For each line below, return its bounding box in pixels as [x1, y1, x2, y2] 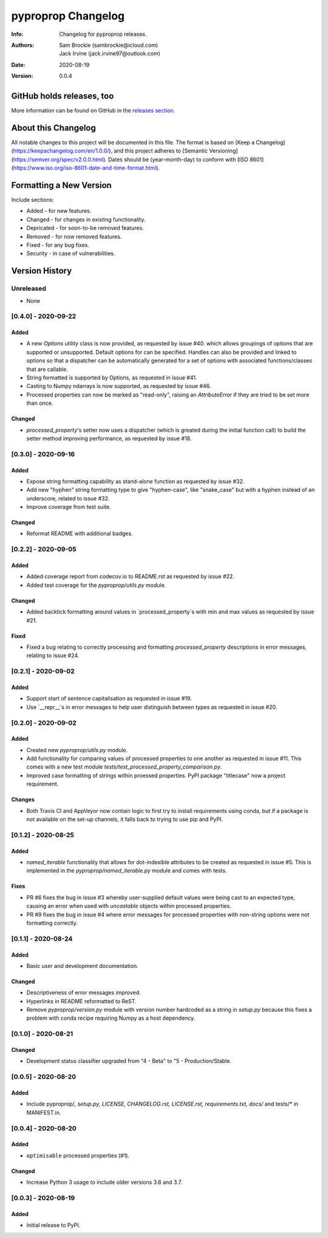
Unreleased [11, 285, 47, 293]
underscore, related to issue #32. [26, 494, 110, 502]
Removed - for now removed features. [26, 233, 122, 240]
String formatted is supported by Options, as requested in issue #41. [26, 374, 197, 381]
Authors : [11, 41, 35, 49]
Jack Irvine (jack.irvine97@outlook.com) [59, 50, 161, 57]
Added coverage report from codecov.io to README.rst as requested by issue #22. [26, 573, 235, 580]
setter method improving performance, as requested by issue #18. [26, 435, 192, 442]
